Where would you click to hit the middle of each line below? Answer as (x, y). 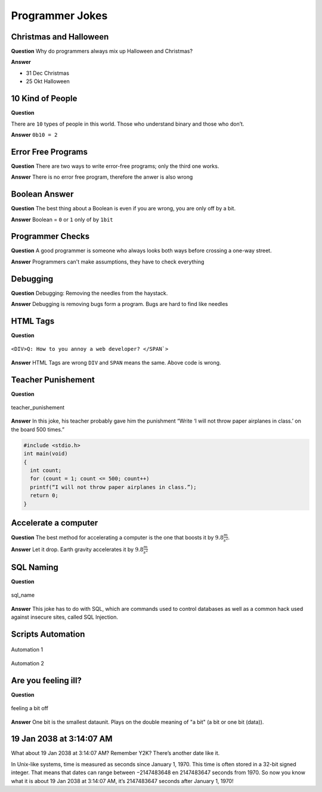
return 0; (44, 496)
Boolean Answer (42, 194)
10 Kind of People (44, 99)
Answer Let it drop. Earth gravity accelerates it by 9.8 (77, 549)
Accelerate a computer (55, 523)
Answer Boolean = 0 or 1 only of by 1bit (62, 219)
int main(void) (46, 454)
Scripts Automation (48, 634)
